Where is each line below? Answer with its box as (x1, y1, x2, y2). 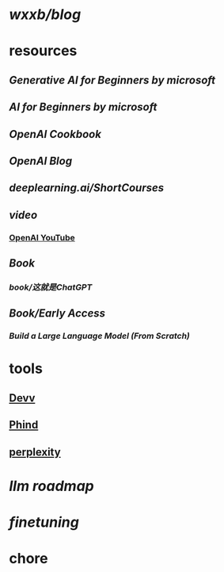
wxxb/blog (9, 6, 82, 24)
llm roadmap (9, 477, 94, 495)
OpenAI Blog (9, 154, 73, 167)
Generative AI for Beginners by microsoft (9, 73, 216, 86)
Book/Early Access (9, 307, 106, 321)
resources (9, 42, 78, 60)
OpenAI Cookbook (9, 127, 102, 140)
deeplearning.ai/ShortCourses (9, 181, 165, 195)
